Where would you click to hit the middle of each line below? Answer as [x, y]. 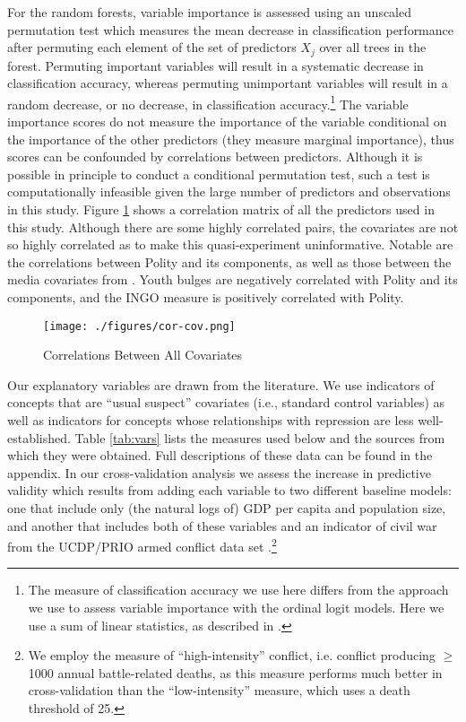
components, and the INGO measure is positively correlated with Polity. [206, 297]
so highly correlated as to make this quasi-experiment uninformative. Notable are [230, 244]
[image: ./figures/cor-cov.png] [139, 326]
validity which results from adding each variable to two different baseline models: [229, 490]
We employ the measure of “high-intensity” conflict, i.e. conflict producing [232, 655]
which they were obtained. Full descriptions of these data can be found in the [220, 455]
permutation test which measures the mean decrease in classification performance [230, 29]
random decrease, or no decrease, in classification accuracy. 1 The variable [208, 102]
